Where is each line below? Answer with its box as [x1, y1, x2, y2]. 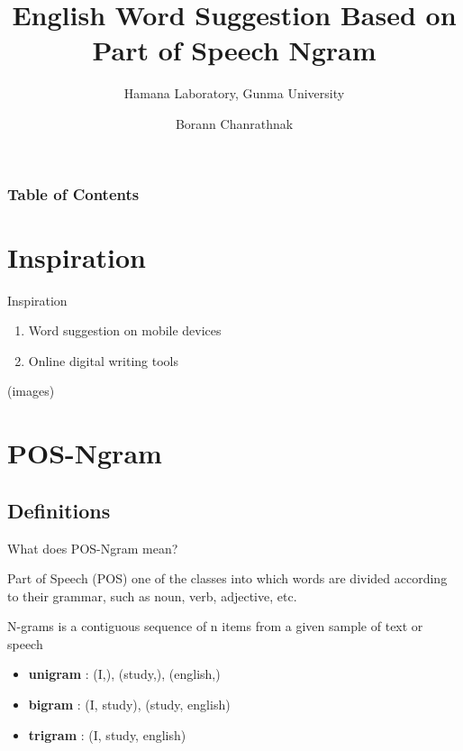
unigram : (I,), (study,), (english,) [28, 664, 221, 683]
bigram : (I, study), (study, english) [28, 695, 231, 714]
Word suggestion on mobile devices [28, 321, 222, 340]
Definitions [7, 496, 111, 524]
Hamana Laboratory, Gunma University [123, 84, 345, 103]
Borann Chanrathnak [175, 114, 294, 133]
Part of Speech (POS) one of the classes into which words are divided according [7, 569, 448, 588]
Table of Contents [7, 182, 140, 205]
